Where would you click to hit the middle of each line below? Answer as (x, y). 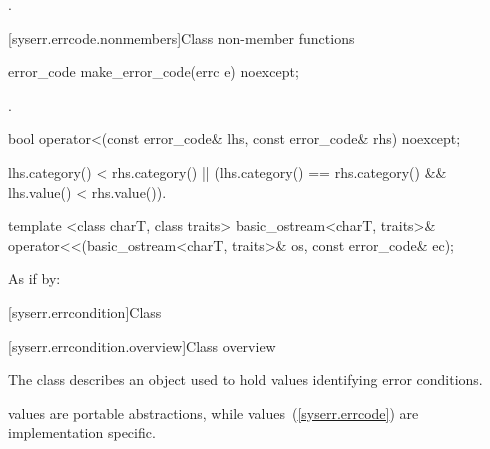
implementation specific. (82, 432)
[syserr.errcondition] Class (85, 311)
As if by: (34, 278)
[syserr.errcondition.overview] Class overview (142, 345)
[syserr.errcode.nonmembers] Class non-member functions (181, 37)
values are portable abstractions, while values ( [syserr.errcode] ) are (213, 412)
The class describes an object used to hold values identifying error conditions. (245, 379)
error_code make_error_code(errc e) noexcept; (153, 71)
